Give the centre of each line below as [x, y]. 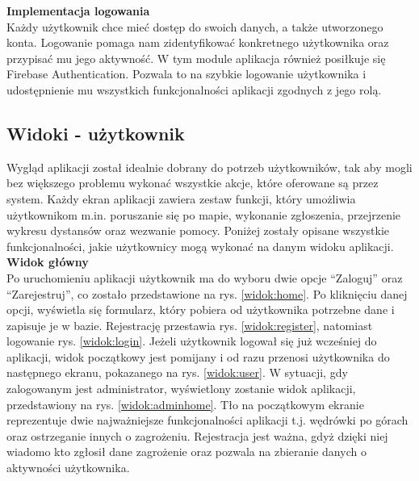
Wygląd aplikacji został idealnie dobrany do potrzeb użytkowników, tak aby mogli [209, 167]
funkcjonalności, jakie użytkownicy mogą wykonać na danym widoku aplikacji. [200, 246]
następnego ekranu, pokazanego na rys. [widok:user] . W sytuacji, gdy [177, 372]
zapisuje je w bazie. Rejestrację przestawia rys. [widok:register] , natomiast [190, 325]
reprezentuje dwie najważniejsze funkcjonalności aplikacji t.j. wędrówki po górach [207, 420]
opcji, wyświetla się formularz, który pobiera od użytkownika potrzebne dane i [201, 310]
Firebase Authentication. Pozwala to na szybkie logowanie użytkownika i [186, 74]
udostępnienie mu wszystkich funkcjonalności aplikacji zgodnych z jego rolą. [194, 89]
